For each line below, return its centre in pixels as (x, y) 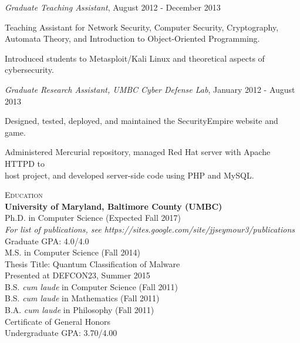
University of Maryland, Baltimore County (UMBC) (114, 206)
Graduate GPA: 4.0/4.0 (47, 241)
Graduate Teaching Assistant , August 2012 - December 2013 (113, 7)
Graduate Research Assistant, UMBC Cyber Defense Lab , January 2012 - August (150, 89)
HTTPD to (25, 163)
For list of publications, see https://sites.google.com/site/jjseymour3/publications (150, 229)
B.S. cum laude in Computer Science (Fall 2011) (91, 286)
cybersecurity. (29, 70)
